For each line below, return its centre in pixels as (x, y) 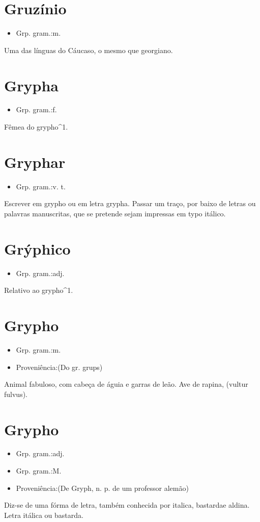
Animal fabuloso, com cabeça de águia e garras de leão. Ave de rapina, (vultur (126, 384)
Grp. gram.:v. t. (41, 186)
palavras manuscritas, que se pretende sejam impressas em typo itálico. (115, 213)
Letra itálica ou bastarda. (44, 515)
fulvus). (16, 394)
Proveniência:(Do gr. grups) (59, 367)
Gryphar (35, 161)
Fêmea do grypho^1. (36, 127)
